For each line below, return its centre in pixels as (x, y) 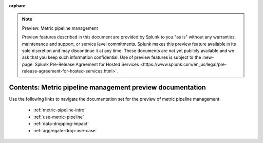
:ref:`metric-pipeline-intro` (60, 110)
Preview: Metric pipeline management (60, 28)
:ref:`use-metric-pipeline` (59, 117)
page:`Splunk (36, 64)
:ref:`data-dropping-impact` (61, 124)
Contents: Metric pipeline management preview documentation (108, 87)
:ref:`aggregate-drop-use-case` (65, 130)
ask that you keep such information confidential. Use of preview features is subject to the (112, 57)
